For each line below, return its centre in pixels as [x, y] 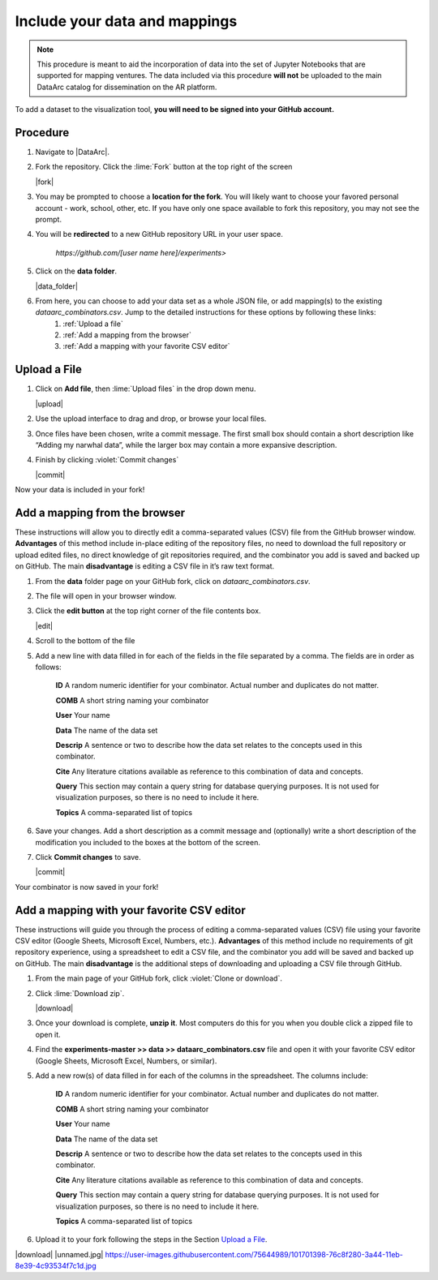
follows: [48, 667]
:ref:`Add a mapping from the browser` [127, 335]
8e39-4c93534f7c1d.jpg [56, 1266]
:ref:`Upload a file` [93, 324]
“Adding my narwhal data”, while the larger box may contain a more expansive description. [186, 445]
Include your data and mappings [126, 21]
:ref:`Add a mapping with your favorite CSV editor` [146, 346]
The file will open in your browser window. [106, 595]
